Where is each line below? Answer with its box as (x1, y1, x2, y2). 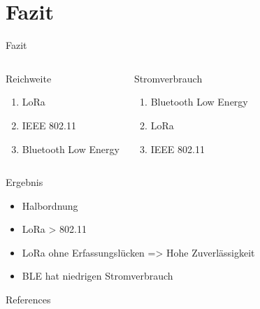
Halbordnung (22, 198, 78, 213)
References (6, 292, 51, 307)
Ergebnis (6, 175, 43, 189)
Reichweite (6, 71, 52, 85)
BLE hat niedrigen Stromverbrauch (22, 268, 173, 283)
